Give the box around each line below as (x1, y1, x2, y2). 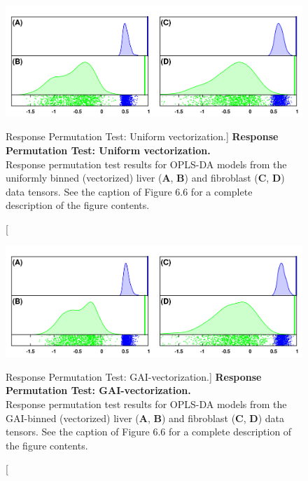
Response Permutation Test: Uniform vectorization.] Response (6, 129, 279, 144)
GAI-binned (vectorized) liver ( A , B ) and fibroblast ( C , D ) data (6, 410, 284, 425)
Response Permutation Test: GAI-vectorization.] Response (6, 369, 262, 384)
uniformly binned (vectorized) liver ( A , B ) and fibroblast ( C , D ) (6, 170, 285, 185)
